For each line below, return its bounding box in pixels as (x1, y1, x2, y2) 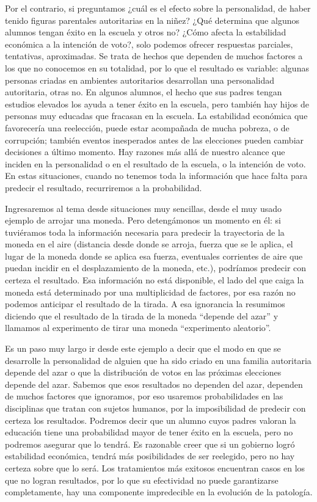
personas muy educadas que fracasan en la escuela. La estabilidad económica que (5, 109, 308, 122)
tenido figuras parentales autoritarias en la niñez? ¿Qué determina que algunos (5, 13, 299, 26)
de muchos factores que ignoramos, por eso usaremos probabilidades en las (5, 390, 283, 402)
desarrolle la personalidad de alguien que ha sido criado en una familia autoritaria (5, 354, 312, 366)
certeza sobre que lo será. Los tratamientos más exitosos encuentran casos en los (5, 461, 305, 474)
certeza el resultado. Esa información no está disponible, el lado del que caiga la (5, 274, 304, 286)
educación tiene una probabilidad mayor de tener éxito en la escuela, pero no (5, 426, 293, 438)
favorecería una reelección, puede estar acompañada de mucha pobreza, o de (5, 121, 290, 134)
